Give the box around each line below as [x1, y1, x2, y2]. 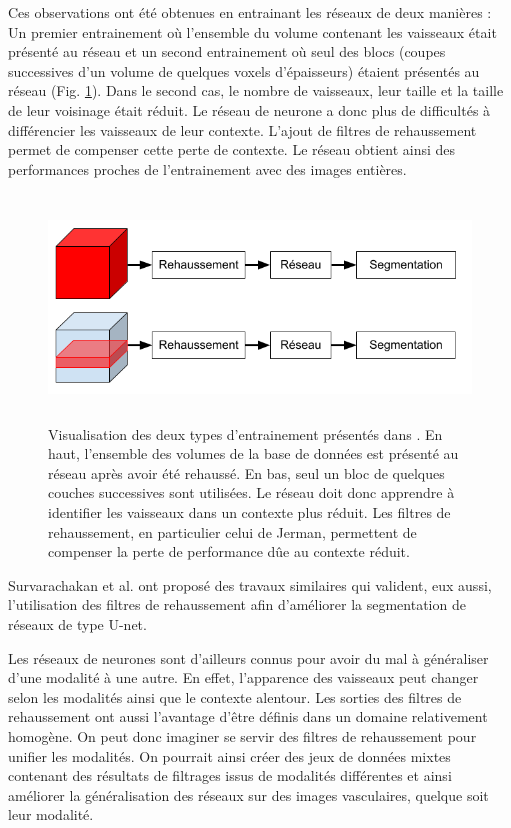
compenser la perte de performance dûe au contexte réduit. [48, 541, 410, 562]
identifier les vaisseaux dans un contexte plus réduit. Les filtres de [48, 502, 451, 523]
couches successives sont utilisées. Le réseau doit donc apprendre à [48, 482, 455, 503]
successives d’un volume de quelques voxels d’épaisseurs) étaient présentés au [8, 60, 480, 81]
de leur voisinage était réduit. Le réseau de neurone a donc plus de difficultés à [8, 99, 491, 120]
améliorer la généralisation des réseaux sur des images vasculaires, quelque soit [8, 784, 489, 805]
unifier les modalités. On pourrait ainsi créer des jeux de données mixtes [8, 745, 451, 766]
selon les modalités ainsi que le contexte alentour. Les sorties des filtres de [8, 686, 462, 707]
